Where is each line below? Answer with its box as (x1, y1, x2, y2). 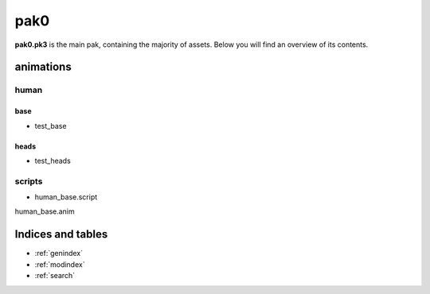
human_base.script (34, 192, 98, 202)
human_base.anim (14, 207, 75, 216)
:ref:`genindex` (34, 249, 84, 258)
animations (14, 60, 72, 74)
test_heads (34, 156, 71, 165)
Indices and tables (14, 227, 108, 242)
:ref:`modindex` (34, 259, 85, 269)
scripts (14, 176, 43, 187)
